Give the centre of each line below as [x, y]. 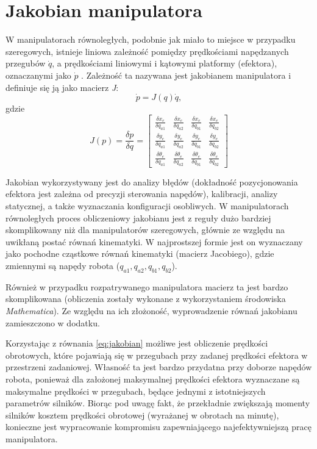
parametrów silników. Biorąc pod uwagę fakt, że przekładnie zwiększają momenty [158, 403]
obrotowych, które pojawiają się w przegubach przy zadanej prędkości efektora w [157, 355]
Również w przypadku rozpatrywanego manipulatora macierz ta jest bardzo [147, 286]
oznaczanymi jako [38, 75]
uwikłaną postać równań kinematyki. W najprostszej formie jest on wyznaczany [154, 241]
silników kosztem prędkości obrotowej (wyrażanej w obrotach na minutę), [142, 415]
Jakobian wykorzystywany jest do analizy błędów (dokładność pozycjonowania [152, 181]
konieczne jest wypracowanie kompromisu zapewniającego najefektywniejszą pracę [158, 427]
